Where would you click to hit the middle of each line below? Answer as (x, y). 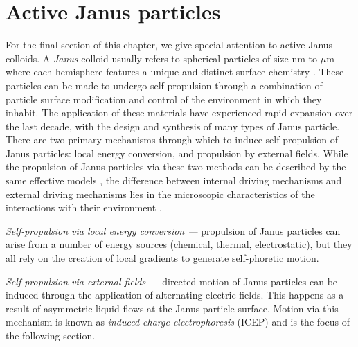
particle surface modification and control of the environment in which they (164, 99)
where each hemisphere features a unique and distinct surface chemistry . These (175, 72)
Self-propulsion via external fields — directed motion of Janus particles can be (172, 281)
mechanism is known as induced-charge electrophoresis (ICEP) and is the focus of (178, 322)
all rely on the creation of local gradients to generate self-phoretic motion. (162, 258)
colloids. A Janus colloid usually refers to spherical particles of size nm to (162, 58)
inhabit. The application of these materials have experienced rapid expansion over (179, 113)
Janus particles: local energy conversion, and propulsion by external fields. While (177, 153)
